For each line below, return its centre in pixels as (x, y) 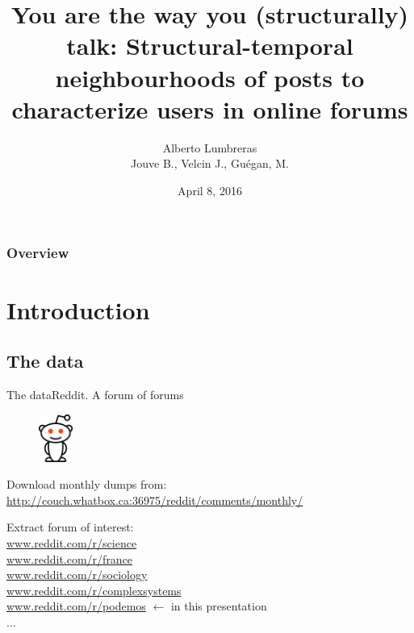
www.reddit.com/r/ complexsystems (94, 590)
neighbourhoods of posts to (210, 77)
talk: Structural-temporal (210, 46)
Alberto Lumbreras (210, 147)
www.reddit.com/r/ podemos (76, 606)
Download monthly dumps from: (87, 484)
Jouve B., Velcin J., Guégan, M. (210, 163)
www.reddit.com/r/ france (70, 558)
